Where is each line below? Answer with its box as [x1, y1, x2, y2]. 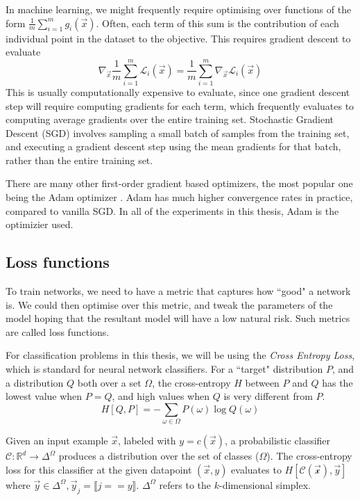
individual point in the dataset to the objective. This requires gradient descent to [6, 31, 351, 45]
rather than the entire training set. [6, 152, 153, 167]
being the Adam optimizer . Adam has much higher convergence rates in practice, [6, 190, 353, 204]
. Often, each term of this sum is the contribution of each [96, 15, 339, 30]
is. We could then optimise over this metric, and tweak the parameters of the [6, 297, 333, 312]
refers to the [159, 477, 212, 492]
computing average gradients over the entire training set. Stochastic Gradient [6, 112, 334, 127]
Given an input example [6, 433, 108, 448]
